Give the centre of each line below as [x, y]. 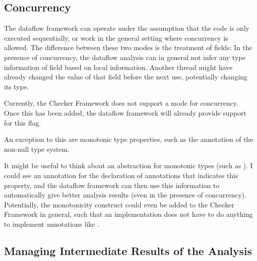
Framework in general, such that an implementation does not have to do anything [128, 214]
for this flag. [23, 122]
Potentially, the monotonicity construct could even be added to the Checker [119, 204]
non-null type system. [37, 149]
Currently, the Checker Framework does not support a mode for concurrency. [121, 103]
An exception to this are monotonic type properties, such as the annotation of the [129, 139]
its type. [17, 86]
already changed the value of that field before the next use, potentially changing [126, 77]
